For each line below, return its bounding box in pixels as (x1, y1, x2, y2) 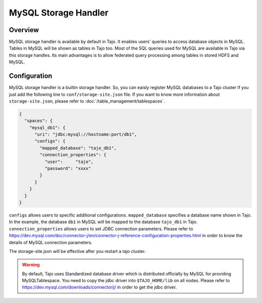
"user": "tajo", (44, 159, 94, 164)
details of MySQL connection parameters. (9, 239, 93, 245)
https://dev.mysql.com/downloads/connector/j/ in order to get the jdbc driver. (22, 285, 177, 290)
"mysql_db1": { (29, 125, 65, 130)
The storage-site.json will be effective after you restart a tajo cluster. (9, 248, 146, 254)
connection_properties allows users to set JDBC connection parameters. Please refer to (9, 226, 194, 232)
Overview (9, 26, 39, 34)
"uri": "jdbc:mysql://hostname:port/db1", (34, 132, 137, 137)
